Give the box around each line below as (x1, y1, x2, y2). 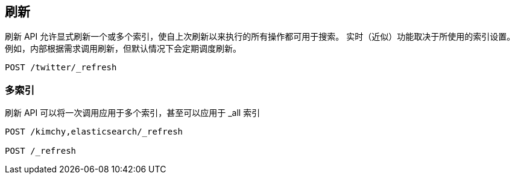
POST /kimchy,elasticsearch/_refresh (5, 127, 183, 137)
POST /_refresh (5, 146, 77, 156)
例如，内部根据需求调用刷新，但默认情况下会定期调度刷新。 (5, 43, 241, 54)
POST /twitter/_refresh (5, 62, 117, 73)
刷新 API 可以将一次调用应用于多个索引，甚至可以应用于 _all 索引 (5, 108, 261, 118)
